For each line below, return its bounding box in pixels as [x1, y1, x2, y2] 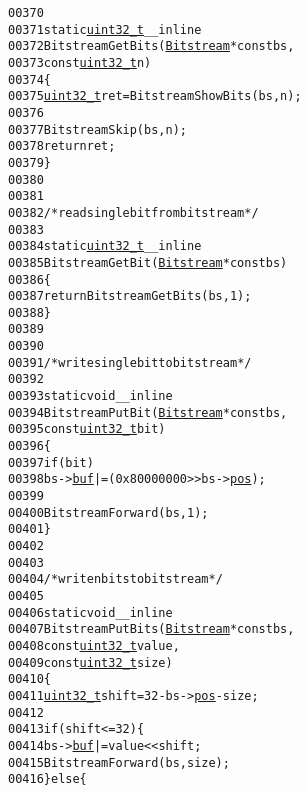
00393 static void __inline [8, 389, 173, 404]
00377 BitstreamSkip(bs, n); [8, 122, 187, 137]
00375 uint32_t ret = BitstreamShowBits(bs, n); [8, 89, 302, 104]
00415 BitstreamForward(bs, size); [8, 755, 230, 770]
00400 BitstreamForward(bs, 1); [8, 505, 209, 520]
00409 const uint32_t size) [8, 655, 173, 670]
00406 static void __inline [8, 605, 173, 620]
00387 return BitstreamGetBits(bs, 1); [8, 289, 252, 304]
